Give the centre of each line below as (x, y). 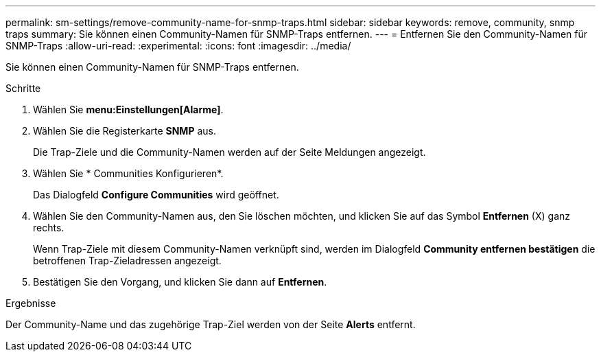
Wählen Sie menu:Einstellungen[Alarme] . (128, 110)
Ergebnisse (31, 303)
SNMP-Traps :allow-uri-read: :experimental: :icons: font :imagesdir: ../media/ (178, 46)
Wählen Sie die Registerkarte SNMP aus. (125, 131)
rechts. (49, 228)
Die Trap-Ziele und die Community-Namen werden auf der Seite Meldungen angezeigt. (229, 152)
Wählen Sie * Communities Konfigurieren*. (128, 173)
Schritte (23, 88)
